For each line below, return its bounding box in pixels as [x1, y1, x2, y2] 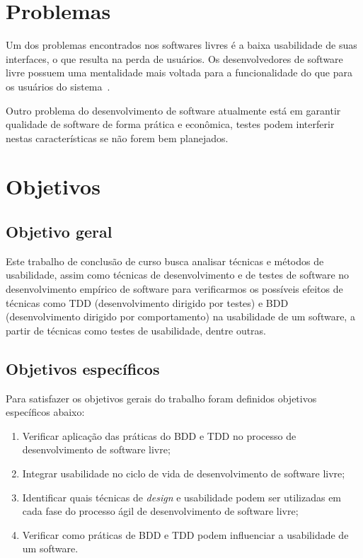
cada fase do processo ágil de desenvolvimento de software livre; [22, 504, 299, 518]
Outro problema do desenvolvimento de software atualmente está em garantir [6, 103, 341, 117]
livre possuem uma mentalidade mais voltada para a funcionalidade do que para [6, 65, 352, 80]
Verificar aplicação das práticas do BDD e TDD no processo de [22, 428, 296, 443]
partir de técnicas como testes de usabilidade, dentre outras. [6, 322, 267, 337]
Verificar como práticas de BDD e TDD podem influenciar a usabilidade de [22, 527, 349, 542]
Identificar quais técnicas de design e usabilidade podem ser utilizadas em [22, 489, 342, 504]
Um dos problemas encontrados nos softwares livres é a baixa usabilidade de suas [6, 37, 357, 52]
